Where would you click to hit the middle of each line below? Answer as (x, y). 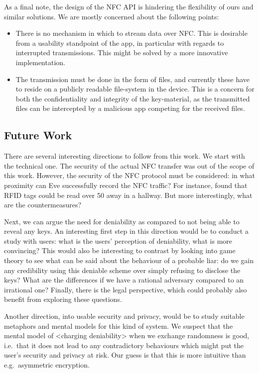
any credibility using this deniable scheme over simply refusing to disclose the (122, 270)
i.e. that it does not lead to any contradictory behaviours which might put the (124, 345)
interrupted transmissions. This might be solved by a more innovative (122, 52)
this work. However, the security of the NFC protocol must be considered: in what (129, 175)
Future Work (38, 135)
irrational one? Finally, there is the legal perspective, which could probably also (126, 289)
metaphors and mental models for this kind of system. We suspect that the (119, 326)
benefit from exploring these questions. (63, 299)
